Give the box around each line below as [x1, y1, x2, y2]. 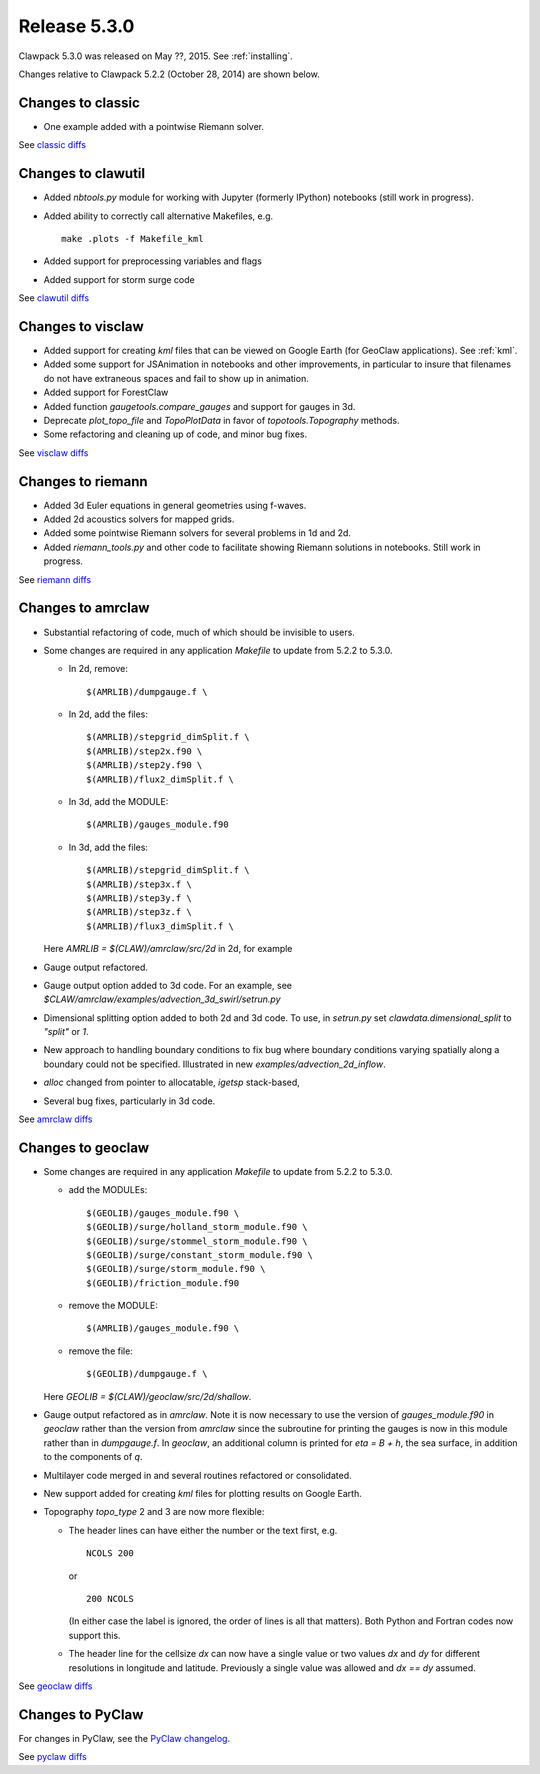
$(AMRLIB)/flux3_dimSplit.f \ [86, 920, 235, 932]
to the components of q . [43, 1451, 143, 1463]
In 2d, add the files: [68, 708, 149, 720]
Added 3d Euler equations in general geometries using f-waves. [43, 499, 307, 511]
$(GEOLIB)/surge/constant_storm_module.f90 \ [86, 1249, 314, 1260]
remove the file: [68, 1345, 134, 1357]
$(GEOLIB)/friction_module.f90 [86, 1277, 240, 1289]
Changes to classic [18, 94, 140, 111]
